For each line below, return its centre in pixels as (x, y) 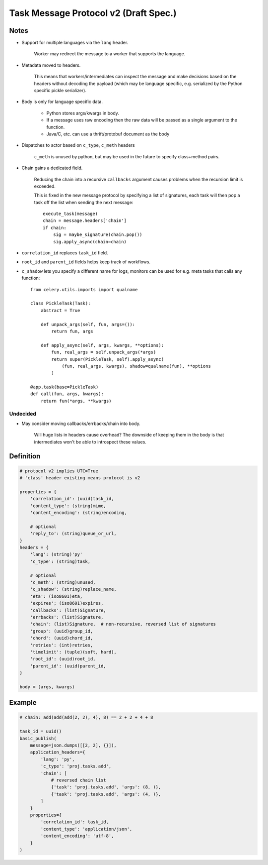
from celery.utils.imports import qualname (84, 289)
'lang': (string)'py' (56, 554)
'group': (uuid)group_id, (62, 631)
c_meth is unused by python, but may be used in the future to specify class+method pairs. (127, 156)
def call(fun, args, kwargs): (67, 394)
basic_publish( (38, 738)
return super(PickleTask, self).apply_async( (107, 359)
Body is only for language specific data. (62, 102)
